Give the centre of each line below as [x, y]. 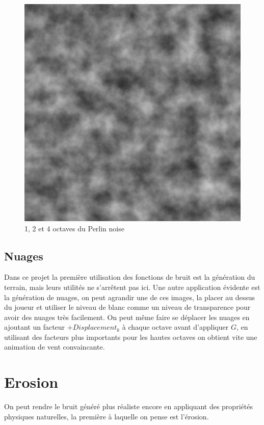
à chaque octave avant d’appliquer [175, 327]
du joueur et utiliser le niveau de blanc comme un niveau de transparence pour [127, 307]
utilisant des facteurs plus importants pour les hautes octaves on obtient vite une [131, 337]
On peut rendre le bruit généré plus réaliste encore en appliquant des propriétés [128, 406]
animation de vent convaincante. [55, 347]
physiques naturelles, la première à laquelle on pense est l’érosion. [107, 416]
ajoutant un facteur [35, 327]
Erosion [31, 382]
